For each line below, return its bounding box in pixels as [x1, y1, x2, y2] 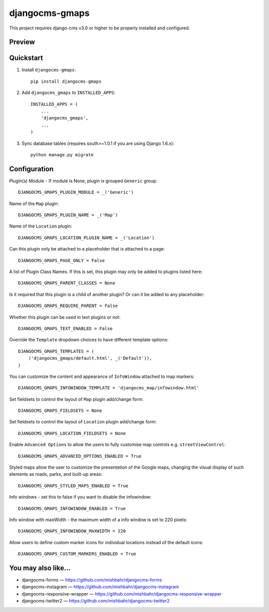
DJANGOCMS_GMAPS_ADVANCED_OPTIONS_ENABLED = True [18, 453, 142, 459]
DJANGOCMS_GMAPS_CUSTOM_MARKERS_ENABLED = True [18, 551, 136, 557]
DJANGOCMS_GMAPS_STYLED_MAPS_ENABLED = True [18, 483, 129, 489]
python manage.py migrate [30, 152, 94, 157]
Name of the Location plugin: [9, 223, 72, 229]
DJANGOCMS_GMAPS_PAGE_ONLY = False [18, 258, 105, 263]
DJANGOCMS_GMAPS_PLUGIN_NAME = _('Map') [18, 212, 118, 218]
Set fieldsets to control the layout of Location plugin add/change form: [9, 419, 157, 425]
